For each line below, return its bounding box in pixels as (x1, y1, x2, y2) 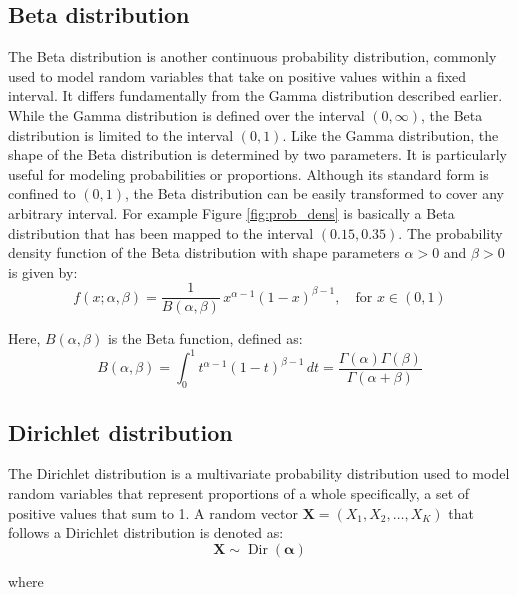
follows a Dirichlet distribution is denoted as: (8, 522, 284, 543)
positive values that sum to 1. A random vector (8, 502, 299, 523)
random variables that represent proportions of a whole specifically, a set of (8, 483, 470, 504)
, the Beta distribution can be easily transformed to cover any (125, 183, 505, 204)
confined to (8, 183, 76, 204)
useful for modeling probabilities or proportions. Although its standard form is (8, 163, 489, 184)
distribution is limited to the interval (8, 124, 234, 145)
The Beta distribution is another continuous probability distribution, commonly (8, 46, 497, 67)
